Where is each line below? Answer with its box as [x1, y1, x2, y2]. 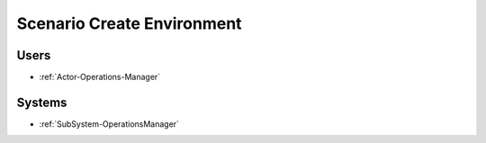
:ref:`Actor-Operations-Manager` [39, 72, 161, 83]
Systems [16, 94, 67, 110]
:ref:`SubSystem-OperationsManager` [39, 118, 180, 130]
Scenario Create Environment [16, 13, 242, 33]
